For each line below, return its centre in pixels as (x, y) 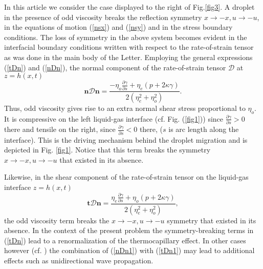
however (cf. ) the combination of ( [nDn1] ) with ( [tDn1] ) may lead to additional (129, 250)
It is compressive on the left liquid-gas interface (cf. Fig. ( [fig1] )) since (114, 118)
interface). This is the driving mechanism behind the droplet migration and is (126, 139)
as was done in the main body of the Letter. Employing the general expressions (128, 57)
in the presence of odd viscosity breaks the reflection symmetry (103, 17)
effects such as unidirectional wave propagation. (79, 260)
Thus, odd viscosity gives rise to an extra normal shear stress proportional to (125, 108)
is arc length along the (204, 129)
